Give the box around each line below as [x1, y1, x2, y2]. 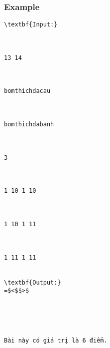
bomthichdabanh [4, 121, 54, 128]
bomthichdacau [4, 87, 51, 95]
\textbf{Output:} [4, 279, 61, 286]
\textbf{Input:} [4, 21, 58, 28]
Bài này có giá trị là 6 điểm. [4, 337, 108, 345]
